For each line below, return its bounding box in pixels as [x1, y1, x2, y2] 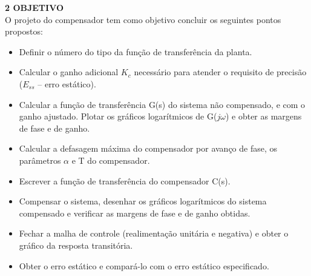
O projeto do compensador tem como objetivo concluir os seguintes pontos [5, 13, 281, 25]
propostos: [5, 25, 43, 38]
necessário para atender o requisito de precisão [134, 66, 307, 78]
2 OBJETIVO [5, 1, 64, 13]
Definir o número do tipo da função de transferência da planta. [19, 45, 252, 58]
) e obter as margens [225, 110, 302, 123]
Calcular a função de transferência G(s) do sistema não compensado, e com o [19, 98, 306, 110]
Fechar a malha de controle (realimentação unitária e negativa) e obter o [19, 227, 289, 240]
